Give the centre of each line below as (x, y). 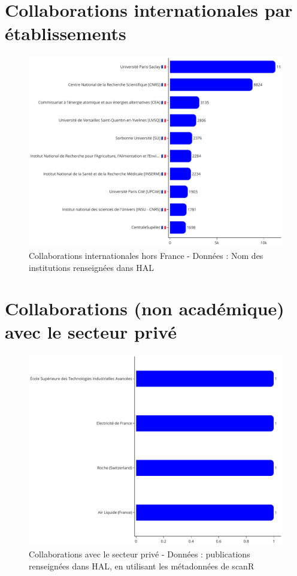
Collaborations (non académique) (145, 308)
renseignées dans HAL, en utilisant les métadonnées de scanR (142, 566)
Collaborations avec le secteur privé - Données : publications (140, 554)
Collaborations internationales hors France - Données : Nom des (146, 255)
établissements (66, 33)
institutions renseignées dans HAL (92, 267)
